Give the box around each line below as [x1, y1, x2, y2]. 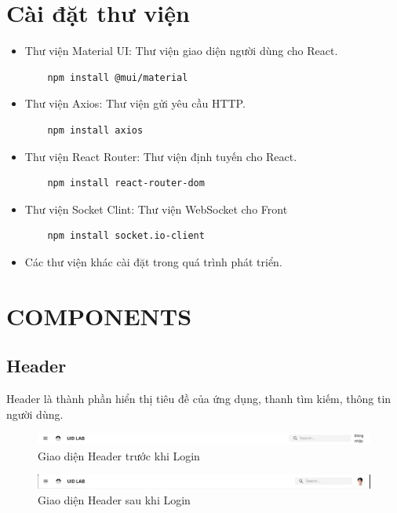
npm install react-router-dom [47, 178, 205, 189]
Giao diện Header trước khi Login [38, 447, 200, 464]
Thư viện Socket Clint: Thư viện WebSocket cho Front [24, 200, 288, 217]
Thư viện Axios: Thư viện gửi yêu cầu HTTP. [24, 95, 246, 112]
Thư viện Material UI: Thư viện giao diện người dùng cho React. [24, 42, 338, 59]
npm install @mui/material [47, 71, 188, 83]
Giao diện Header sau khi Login [38, 491, 191, 508]
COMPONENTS [6, 299, 192, 332]
